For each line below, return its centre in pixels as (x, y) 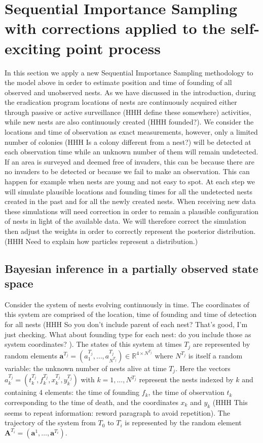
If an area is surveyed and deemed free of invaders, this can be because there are (129, 161)
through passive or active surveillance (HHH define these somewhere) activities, (128, 112)
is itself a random (215, 355)
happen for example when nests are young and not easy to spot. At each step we (130, 182)
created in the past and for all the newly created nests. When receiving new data (130, 201)
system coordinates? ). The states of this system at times (93, 344)
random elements (31, 355)
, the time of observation (186, 392)
